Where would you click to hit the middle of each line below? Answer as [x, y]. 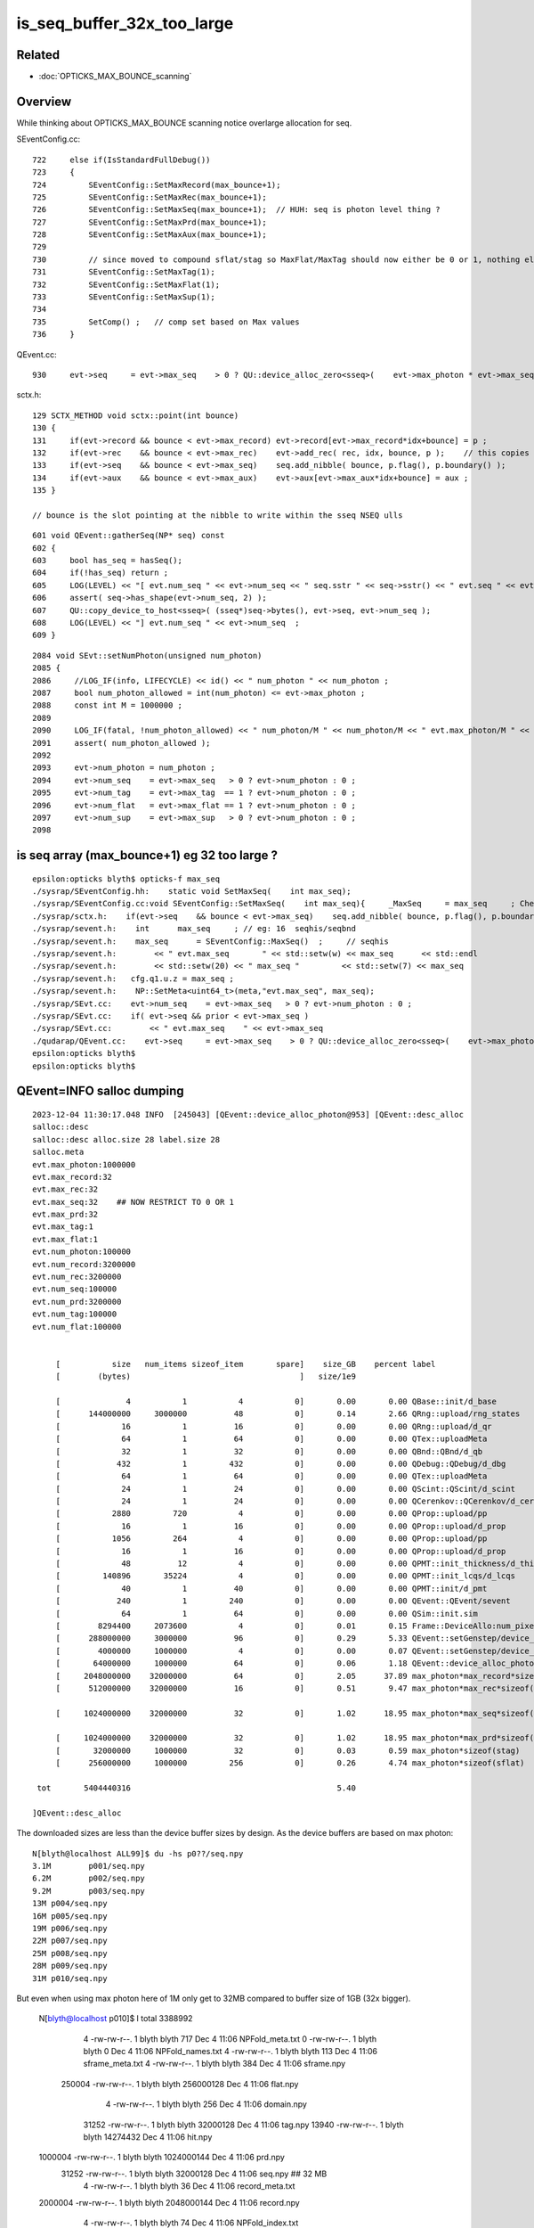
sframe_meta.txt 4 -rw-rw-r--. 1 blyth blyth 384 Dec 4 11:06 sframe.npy [214, 2064]
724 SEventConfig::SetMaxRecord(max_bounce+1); [157, 184]
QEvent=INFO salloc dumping [100, 1091]
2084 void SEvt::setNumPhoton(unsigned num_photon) [147, 655]
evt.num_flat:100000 [77, 1327]
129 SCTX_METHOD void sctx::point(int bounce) [136, 415]
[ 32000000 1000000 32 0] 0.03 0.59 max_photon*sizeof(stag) [288, 1750]
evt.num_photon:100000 [82, 1252]
